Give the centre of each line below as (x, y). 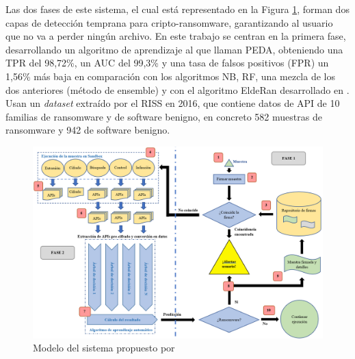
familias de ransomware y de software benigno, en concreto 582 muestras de (164, 116)
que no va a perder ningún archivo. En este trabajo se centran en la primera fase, (176, 36)
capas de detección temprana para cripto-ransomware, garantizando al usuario (169, 22)
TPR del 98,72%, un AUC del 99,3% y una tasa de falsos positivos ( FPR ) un (167, 63)
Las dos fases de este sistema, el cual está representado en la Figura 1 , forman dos (177, 9)
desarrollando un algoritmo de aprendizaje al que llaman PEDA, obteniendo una (174, 49)
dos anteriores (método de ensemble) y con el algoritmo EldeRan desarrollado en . (177, 89)
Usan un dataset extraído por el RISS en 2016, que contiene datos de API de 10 (173, 103)
